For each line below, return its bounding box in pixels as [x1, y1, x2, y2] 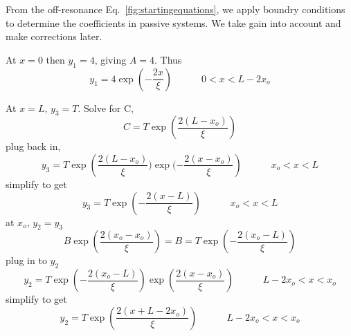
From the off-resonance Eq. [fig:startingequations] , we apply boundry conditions [6, 2, 345, 16]
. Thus [154, 52, 182, 66]
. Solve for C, [78, 100, 134, 115]
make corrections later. [6, 29, 102, 44]
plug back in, [6, 139, 61, 153]
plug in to [6, 253, 47, 268]
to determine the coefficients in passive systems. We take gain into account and [6, 15, 341, 30]
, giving [94, 52, 127, 66]
